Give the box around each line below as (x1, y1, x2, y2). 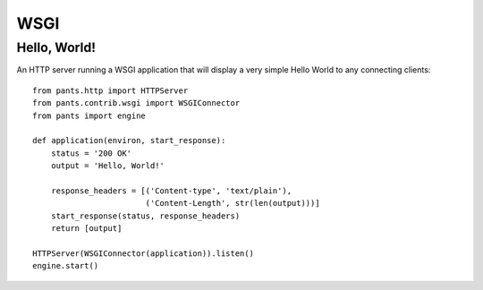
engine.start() (32, 260, 99, 271)
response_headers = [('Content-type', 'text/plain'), (50, 185, 292, 196)
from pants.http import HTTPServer (32, 85, 189, 96)
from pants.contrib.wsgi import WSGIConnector (32, 98, 241, 108)
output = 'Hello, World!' (50, 161, 165, 171)
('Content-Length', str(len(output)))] (145, 198, 321, 209)
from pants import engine (32, 110, 147, 121)
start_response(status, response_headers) (50, 210, 241, 221)
